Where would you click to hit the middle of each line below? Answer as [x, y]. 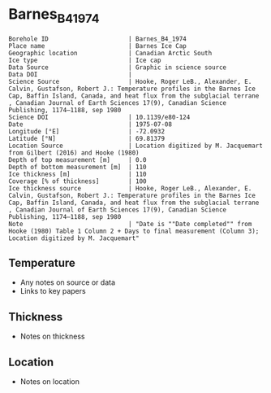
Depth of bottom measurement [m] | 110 [78, 167]
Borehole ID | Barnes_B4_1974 [97, 39]
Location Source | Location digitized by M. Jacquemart [136, 146]
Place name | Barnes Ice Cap [97, 46]
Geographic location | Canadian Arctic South [110, 53]
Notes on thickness [52, 336]
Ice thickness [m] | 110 [78, 174]
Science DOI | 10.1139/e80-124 [99, 117]
